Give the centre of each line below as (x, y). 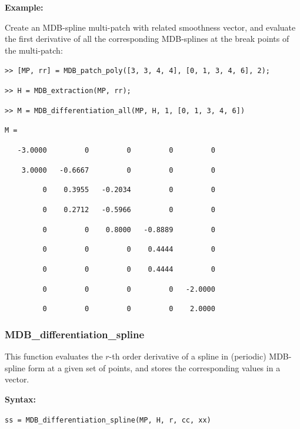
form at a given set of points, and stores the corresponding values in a (154, 367)
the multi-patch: (34, 50)
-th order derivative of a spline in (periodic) (188, 356)
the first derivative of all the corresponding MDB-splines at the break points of (147, 39)
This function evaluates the (54, 356)
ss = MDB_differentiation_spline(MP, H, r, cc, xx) (108, 420)
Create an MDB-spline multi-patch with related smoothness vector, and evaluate (150, 27)
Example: (24, 7)
